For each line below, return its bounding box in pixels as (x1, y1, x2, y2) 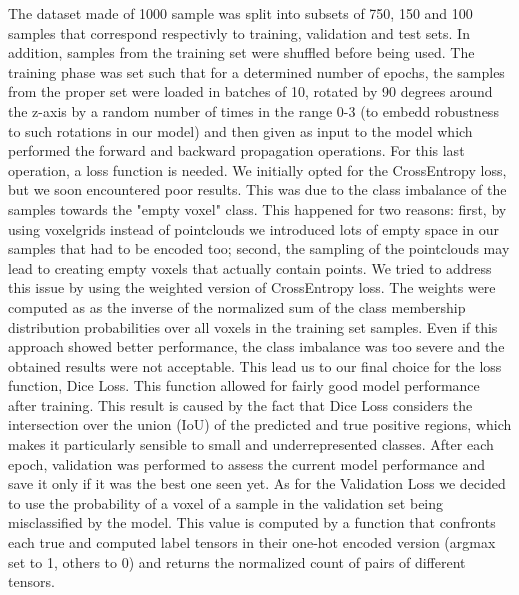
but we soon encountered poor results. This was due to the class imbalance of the (8, 179, 507, 200)
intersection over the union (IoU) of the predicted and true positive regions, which (8, 414, 512, 435)
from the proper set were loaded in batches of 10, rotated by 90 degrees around (8, 81, 493, 102)
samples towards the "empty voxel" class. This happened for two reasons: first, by (8, 198, 507, 219)
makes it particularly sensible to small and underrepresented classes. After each (8, 434, 494, 455)
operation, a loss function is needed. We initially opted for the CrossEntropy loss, (8, 159, 507, 180)
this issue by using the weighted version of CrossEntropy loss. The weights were (8, 277, 496, 298)
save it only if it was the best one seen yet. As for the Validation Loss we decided (8, 473, 506, 494)
